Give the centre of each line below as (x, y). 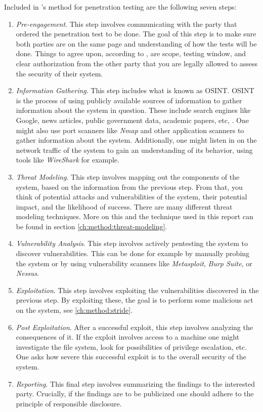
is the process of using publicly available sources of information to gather (129, 100)
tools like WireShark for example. (68, 160)
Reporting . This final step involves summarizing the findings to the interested (136, 383)
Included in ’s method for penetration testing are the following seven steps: (120, 7)
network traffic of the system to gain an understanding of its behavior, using (134, 150)
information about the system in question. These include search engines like (133, 110)
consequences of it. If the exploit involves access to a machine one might (128, 337)
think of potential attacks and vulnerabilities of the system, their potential (131, 197)
